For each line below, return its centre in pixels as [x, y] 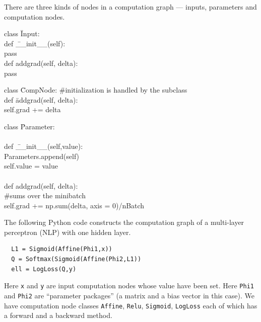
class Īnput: [22, 33]
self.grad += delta [32, 109]
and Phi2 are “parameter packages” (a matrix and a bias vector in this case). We [129, 295]
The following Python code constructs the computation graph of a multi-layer [124, 222]
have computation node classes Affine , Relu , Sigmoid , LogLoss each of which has [131, 305]
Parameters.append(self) [42, 156]
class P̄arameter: [29, 126]
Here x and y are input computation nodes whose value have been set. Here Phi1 [129, 286]
